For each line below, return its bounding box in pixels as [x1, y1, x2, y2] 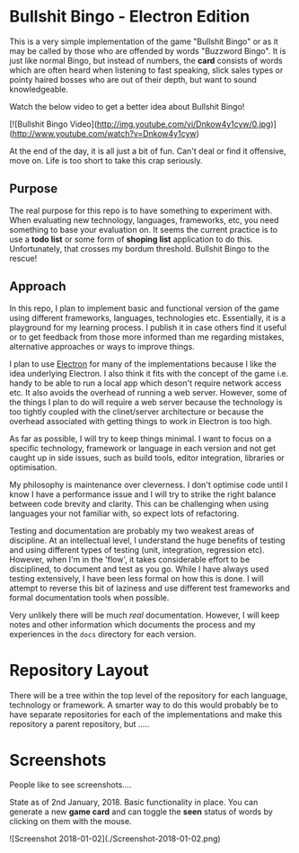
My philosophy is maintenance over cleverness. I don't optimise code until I [9, 479, 288, 490]
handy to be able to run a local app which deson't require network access [9, 378, 282, 388]
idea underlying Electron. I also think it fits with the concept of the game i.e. [9, 368, 289, 378]
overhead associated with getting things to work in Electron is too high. [9, 415, 272, 426]
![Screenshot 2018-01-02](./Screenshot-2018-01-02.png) [9, 833, 222, 844]
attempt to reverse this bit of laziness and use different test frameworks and [9, 582, 290, 593]
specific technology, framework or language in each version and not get [9, 442, 277, 453]
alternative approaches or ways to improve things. [9, 341, 195, 351]
